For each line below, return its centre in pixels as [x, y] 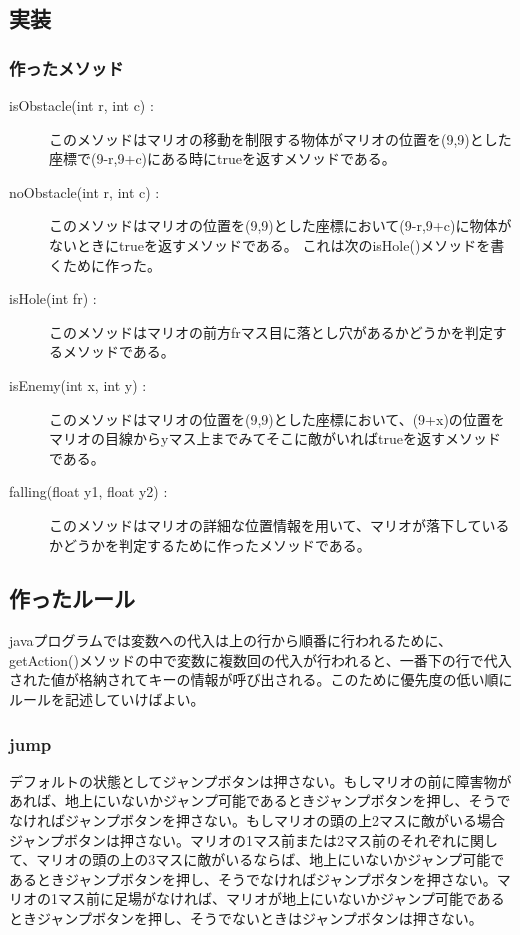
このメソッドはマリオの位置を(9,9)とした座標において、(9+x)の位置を [277, 418]
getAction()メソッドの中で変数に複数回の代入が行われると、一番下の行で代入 [260, 659]
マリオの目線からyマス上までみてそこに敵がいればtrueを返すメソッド [275, 438]
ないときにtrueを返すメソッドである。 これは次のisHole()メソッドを [270, 244]
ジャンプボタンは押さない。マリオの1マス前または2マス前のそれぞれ [232, 839]
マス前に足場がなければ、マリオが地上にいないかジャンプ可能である [281, 898]
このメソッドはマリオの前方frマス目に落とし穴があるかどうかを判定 [271, 331]
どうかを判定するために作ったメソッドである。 [216, 544]
